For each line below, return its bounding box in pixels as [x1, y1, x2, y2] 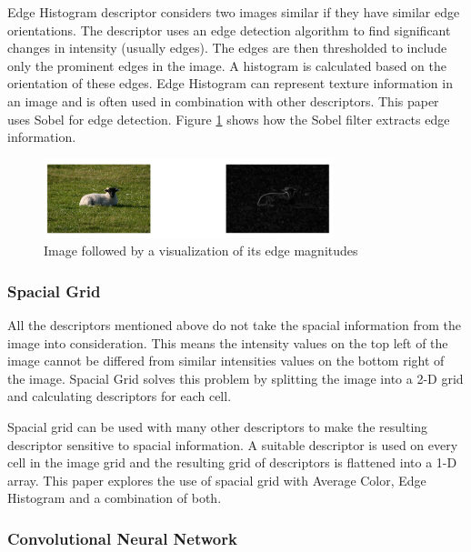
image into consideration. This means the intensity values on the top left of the [7, 333, 448, 352]
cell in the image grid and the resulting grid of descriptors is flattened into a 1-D [7, 453, 457, 472]
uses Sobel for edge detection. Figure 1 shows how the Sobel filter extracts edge [7, 109, 450, 128]
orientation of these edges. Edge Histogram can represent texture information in [7, 74, 453, 93]
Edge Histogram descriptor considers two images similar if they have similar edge [7, 3, 460, 21]
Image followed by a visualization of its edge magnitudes [44, 241, 358, 260]
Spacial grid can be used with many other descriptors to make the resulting [7, 417, 428, 437]
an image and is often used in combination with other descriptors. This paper [7, 91, 439, 110]
